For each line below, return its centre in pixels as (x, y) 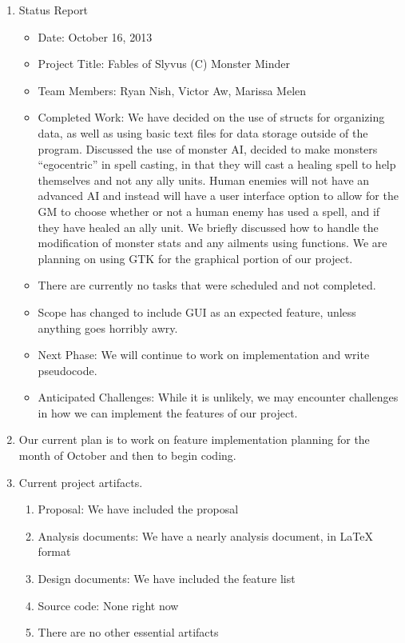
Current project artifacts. (81, 482)
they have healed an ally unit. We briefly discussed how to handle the (208, 227)
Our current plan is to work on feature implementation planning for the (194, 439)
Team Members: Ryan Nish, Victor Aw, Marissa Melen (172, 90)
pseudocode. (67, 370)
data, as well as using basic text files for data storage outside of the (203, 132)
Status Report (54, 10)
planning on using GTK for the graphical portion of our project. (195, 258)
